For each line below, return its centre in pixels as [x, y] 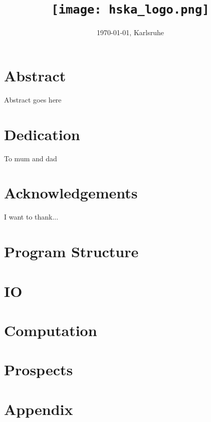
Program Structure [71, 251]
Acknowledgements [71, 193]
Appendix [39, 409]
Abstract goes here [33, 99]
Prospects [39, 370]
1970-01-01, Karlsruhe [130, 32]
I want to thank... [31, 217]
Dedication [42, 134]
